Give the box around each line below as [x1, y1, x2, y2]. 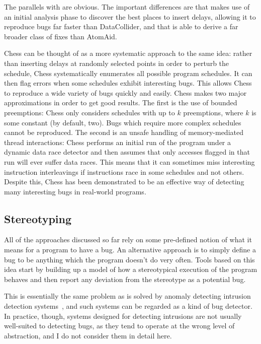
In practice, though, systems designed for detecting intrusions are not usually [4, 310, 242, 321]
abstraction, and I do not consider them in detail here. [4, 330, 172, 340]
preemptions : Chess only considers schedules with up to [4, 107, 175, 117]
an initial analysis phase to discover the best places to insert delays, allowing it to [4, 11, 256, 22]
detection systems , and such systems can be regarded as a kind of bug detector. [4, 301, 252, 311]
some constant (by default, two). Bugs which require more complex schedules [4, 117, 241, 127]
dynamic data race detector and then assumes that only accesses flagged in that [4, 147, 250, 157]
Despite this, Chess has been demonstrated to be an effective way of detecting [4, 176, 244, 187]
